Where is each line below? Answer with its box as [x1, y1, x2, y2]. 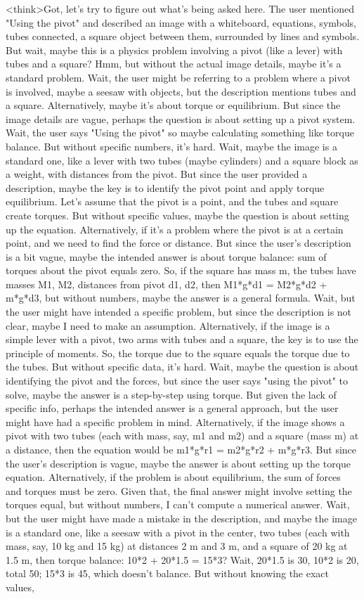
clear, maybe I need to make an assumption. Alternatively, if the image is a [6, 318, 330, 333]
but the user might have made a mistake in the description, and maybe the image [6, 510, 357, 525]
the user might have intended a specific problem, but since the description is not [6, 304, 352, 319]
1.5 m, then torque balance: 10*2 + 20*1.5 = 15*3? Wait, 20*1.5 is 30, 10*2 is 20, [6, 552, 359, 567]
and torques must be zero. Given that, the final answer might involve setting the [6, 483, 352, 498]
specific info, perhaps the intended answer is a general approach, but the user [6, 401, 339, 416]
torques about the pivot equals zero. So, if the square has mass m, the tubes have [6, 263, 356, 278]
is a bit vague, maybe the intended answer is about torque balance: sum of [6, 249, 327, 264]
